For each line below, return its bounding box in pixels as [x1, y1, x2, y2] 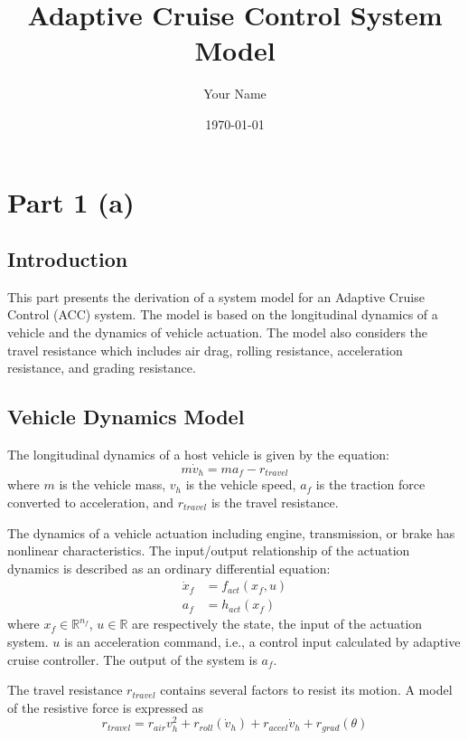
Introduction [7, 245, 128, 273]
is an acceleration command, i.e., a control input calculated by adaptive [63, 631, 461, 650]
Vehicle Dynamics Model [7, 403, 245, 431]
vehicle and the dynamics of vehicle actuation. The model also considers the [7, 323, 428, 342]
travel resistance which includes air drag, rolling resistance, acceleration [7, 340, 403, 359]
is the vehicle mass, [59, 475, 166, 494]
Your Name [203, 84, 267, 103]
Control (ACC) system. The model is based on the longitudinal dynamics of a [7, 305, 438, 324]
